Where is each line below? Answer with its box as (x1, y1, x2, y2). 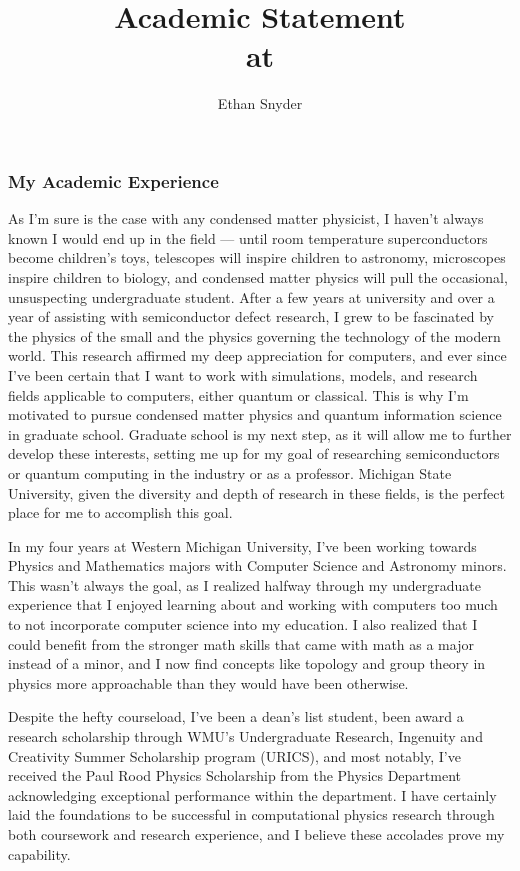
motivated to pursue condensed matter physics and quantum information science (8, 404, 502, 425)
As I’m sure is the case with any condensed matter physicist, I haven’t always (8, 208, 484, 229)
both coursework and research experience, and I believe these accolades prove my (8, 824, 505, 845)
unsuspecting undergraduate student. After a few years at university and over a (8, 286, 495, 307)
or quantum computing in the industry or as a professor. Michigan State (8, 462, 452, 483)
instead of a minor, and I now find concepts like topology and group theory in (8, 653, 486, 674)
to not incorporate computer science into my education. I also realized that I (8, 614, 478, 635)
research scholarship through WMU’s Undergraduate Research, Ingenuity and (8, 726, 483, 747)
